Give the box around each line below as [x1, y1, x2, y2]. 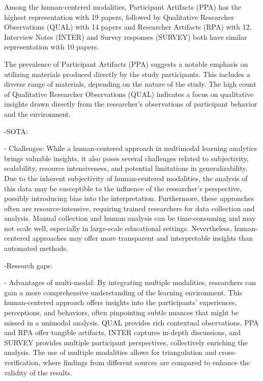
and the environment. [4, 108, 71, 119]
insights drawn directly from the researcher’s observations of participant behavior [4, 98, 257, 109]
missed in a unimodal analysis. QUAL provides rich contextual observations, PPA [4, 317, 259, 327]
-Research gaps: [4, 260, 52, 270]
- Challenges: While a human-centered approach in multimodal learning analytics [4, 143, 257, 154]
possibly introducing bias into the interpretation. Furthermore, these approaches [4, 193, 254, 204]
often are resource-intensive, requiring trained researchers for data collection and [4, 202, 255, 213]
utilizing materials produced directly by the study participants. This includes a [4, 68, 250, 79]
